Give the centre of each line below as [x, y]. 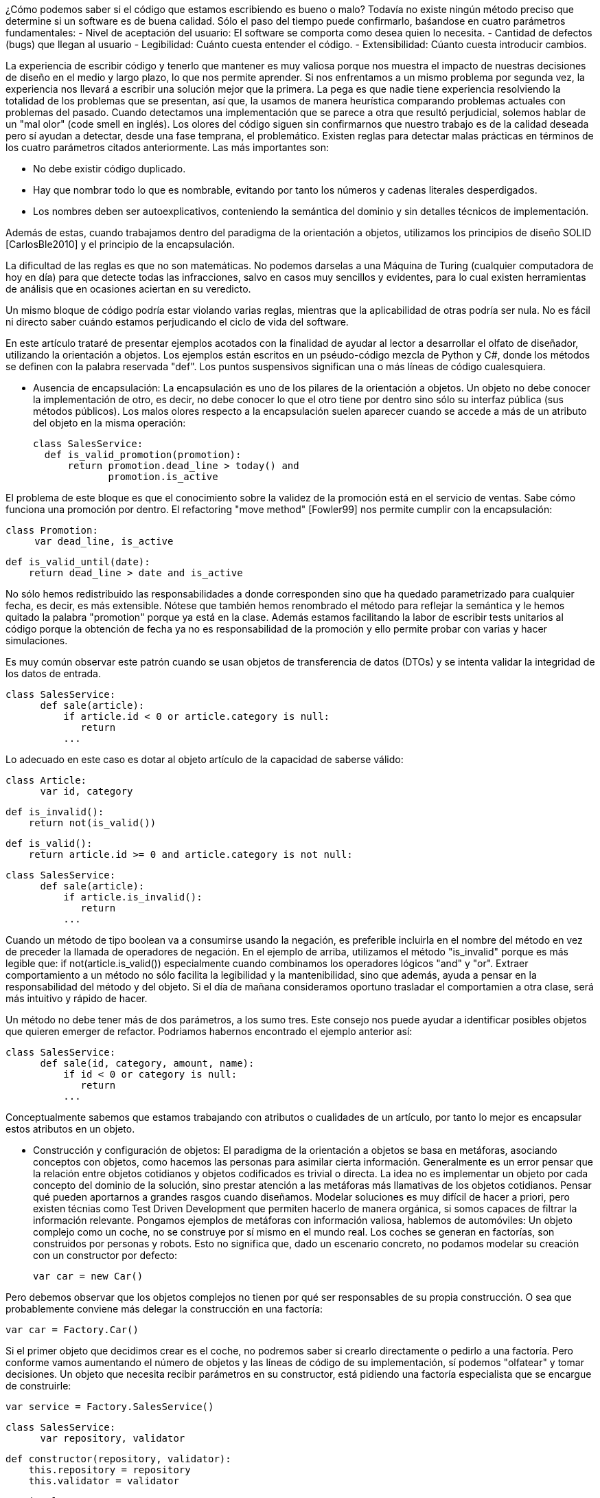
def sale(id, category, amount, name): [147, 1063]
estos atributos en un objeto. [70, 1129]
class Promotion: [52, 530]
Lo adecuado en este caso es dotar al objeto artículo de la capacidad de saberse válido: [205, 759]
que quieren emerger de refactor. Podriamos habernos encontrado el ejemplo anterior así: [209, 1031]
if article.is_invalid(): [133, 897]
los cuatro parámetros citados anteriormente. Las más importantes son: [168, 147]
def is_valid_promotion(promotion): [143, 455]
